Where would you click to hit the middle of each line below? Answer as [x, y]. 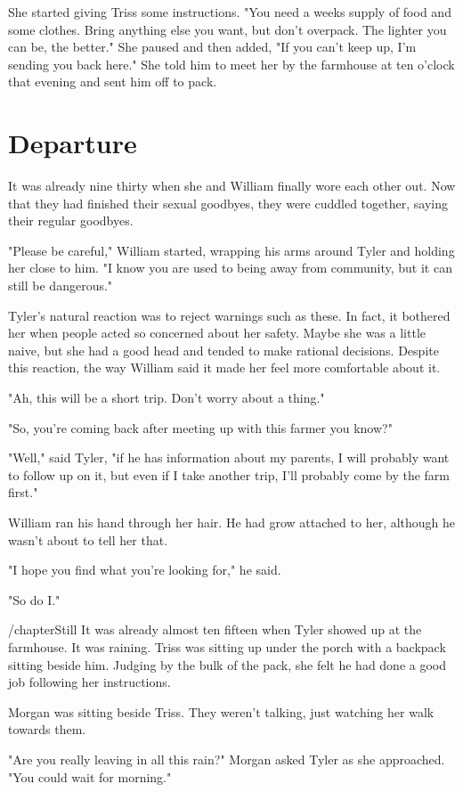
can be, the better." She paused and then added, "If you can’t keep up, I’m [212, 47]
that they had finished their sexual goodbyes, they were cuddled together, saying [228, 203]
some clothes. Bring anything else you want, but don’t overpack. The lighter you [227, 29]
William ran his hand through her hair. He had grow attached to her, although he [232, 522]
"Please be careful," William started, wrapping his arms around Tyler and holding [231, 250]
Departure [73, 143]
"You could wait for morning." [90, 776]
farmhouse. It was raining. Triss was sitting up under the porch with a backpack [227, 646]
